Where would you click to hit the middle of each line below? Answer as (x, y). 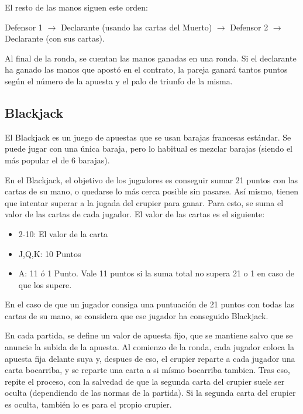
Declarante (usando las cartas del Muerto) (136, 27)
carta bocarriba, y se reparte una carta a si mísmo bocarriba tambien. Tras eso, (147, 370)
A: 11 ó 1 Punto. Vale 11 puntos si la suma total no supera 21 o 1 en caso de (156, 273)
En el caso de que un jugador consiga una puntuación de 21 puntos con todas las (149, 304)
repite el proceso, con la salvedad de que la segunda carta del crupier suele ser (145, 381)
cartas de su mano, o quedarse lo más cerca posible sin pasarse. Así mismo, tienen (152, 191)
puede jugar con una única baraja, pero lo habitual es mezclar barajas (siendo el (149, 148)
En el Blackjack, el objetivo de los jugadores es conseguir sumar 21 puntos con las (151, 179)
